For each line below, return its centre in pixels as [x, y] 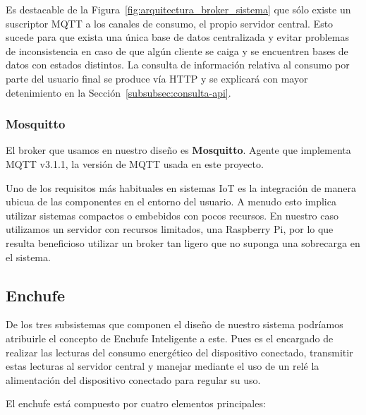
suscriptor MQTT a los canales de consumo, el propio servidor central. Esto [170, 23]
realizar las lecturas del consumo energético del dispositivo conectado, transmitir [179, 352]
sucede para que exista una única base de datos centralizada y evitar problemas [178, 37]
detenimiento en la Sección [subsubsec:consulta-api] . [118, 92]
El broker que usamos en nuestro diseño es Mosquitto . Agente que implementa [178, 150]
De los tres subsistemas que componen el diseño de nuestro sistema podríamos [175, 324]
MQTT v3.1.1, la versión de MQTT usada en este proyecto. [135, 163]
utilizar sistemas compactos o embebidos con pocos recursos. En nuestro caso [172, 215]
